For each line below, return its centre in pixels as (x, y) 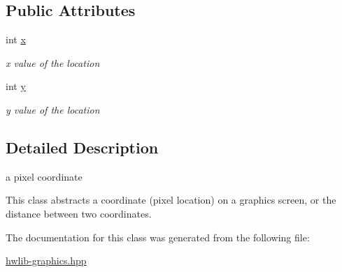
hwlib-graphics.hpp (46, 260)
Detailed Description (82, 147)
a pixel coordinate (44, 176)
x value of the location (53, 62)
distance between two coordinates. (79, 213)
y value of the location (53, 109)
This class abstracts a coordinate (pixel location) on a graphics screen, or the (171, 200)
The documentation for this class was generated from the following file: (158, 237)
